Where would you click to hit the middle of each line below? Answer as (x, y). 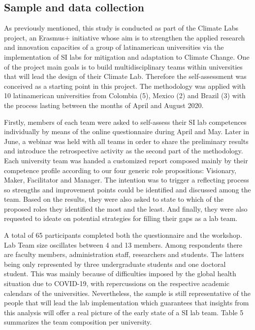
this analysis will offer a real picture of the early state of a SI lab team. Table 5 (124, 312)
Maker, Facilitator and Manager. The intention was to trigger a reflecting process (127, 180)
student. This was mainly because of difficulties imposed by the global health (120, 274)
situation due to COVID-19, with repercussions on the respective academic (117, 283)
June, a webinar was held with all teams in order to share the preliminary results (126, 141)
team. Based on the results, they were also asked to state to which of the (114, 199)
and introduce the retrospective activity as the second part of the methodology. (124, 151)
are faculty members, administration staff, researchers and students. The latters (124, 254)
